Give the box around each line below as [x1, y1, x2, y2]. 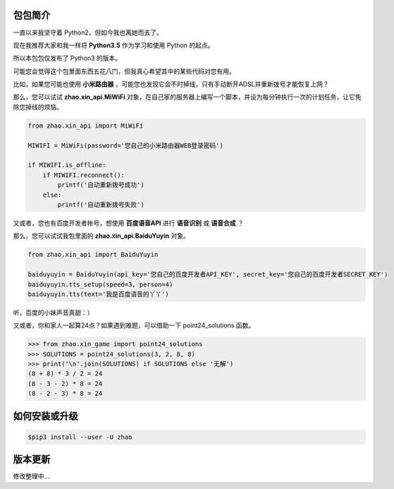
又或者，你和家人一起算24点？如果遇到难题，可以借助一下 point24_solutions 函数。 [13, 321, 255, 330]
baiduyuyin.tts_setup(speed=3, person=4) [27, 280, 173, 289]
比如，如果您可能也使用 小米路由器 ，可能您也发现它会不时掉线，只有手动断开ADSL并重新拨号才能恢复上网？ [13, 80, 329, 88]
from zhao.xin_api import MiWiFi [27, 121, 144, 130]
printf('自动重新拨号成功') [57, 181, 144, 189]
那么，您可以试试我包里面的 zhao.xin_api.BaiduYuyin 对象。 [13, 231, 190, 240]
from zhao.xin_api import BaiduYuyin [27, 250, 159, 259]
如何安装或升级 [13, 410, 78, 422]
